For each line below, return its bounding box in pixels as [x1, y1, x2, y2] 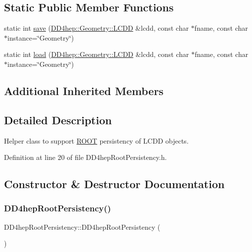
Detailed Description [4, 112, 112, 127]
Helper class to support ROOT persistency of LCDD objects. [4, 135, 189, 146]
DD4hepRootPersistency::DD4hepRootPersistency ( [4, 221, 161, 232]
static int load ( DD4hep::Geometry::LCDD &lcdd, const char [4, 49, 189, 59]
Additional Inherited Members [4, 83, 164, 98]
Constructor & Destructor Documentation [4, 176, 225, 192]
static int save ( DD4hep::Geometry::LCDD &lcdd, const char [4, 23, 189, 33]
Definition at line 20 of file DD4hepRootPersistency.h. [4, 152, 167, 162]
